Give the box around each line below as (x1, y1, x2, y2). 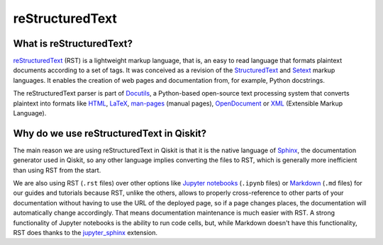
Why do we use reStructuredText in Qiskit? (13, 127, 207, 139)
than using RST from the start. (13, 166, 101, 174)
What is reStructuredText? (13, 38, 133, 50)
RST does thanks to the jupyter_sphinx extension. (13, 229, 158, 237)
